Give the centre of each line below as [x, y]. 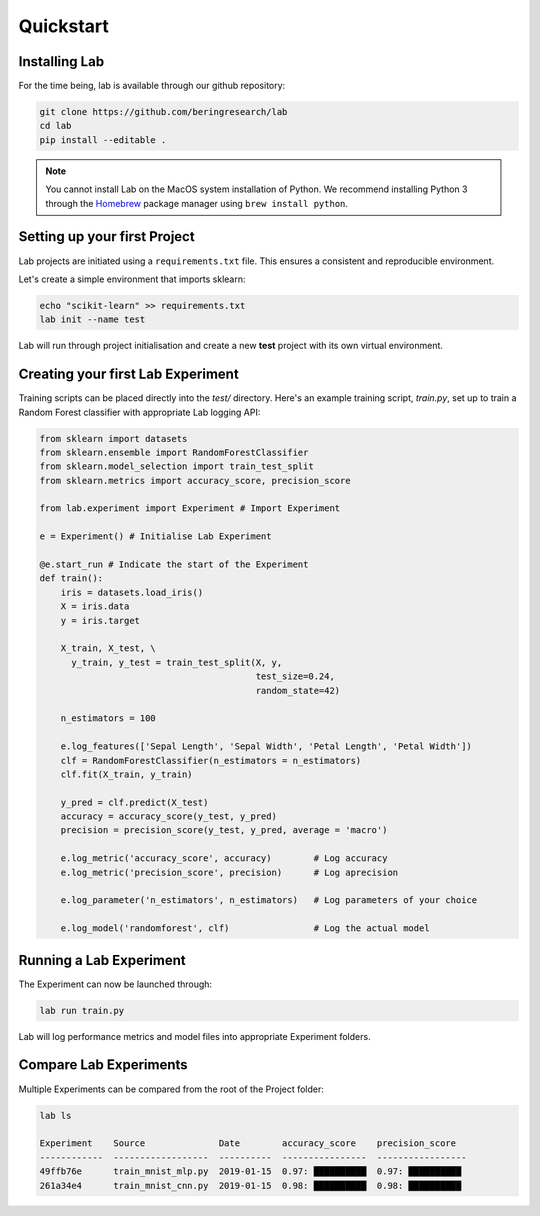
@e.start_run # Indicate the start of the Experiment [174, 564]
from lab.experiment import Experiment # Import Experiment [190, 508]
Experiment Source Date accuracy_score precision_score [248, 1143]
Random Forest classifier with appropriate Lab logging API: [139, 412]
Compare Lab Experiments [103, 1065]
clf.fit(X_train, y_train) [127, 774]
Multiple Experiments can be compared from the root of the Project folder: [171, 1089]
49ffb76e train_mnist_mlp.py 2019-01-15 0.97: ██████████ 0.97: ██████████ [250, 1171]
